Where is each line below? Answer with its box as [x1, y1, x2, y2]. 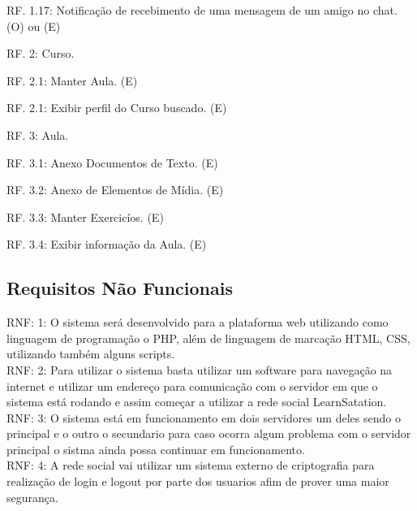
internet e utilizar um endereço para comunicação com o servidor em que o [6, 377, 378, 394]
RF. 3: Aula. [6, 126, 69, 143]
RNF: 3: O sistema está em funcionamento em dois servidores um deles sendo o [6, 409, 401, 426]
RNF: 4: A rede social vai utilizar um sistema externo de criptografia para [6, 457, 375, 474]
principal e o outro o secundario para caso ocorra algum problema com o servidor [6, 425, 411, 442]
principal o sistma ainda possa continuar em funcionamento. [6, 440, 305, 457]
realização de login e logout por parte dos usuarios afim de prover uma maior [6, 473, 389, 490]
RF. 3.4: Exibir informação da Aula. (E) [6, 236, 207, 253]
